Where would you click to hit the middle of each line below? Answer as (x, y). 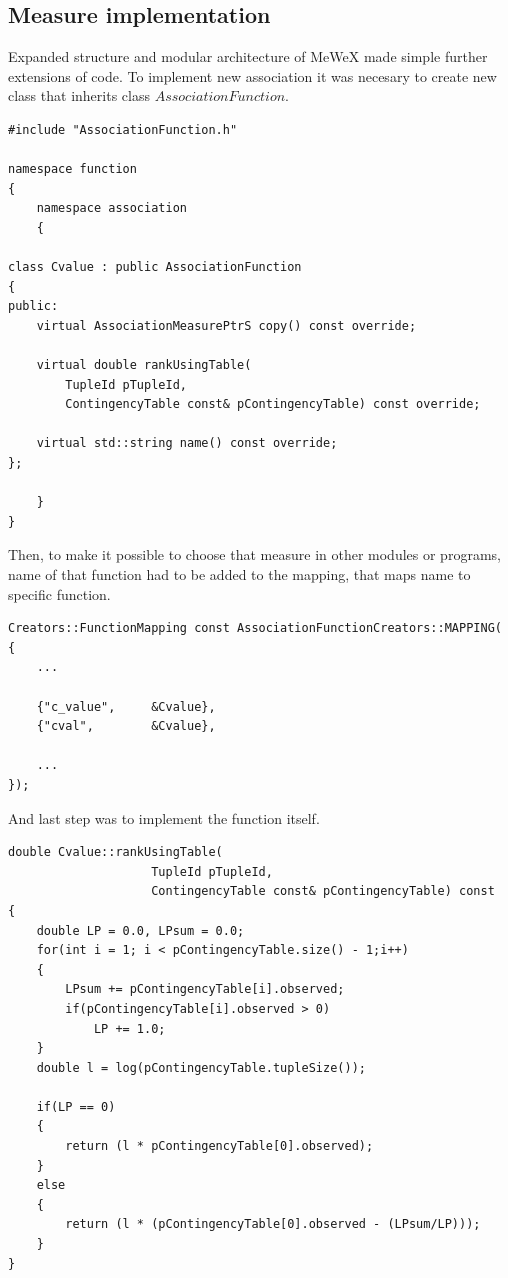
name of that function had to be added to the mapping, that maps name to (239, 574)
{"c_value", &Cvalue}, (126, 706)
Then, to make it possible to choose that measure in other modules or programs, (254, 554)
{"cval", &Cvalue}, (126, 726)
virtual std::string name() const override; (187, 443)
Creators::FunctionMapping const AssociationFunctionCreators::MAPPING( (255, 628)
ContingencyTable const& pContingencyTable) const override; (273, 404)
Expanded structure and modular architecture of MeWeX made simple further (248, 56)
